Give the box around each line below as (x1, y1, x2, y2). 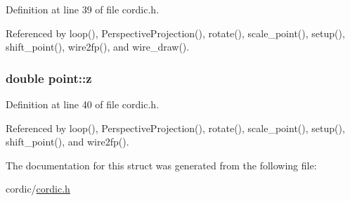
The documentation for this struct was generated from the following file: (6, 157, 317, 172)
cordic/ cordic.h (6, 181, 70, 196)
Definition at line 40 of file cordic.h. (6, 97, 160, 111)
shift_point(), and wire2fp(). (6, 134, 129, 149)
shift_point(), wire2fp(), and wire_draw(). (6, 39, 190, 54)
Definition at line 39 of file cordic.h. (6, 2, 160, 16)
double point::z (6, 69, 92, 86)
